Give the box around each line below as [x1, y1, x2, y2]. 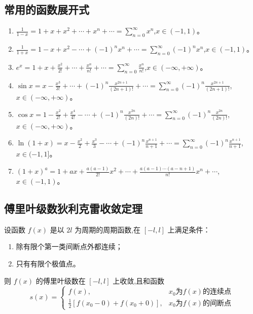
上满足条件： [167, 224, 210, 234]
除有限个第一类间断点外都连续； [16, 241, 123, 252]
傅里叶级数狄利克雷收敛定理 [4, 200, 142, 216]
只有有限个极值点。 [16, 258, 80, 268]
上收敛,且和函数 [113, 275, 165, 286]
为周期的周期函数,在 [75, 224, 141, 234]
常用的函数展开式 [4, 2, 89, 17]
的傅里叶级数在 [35, 275, 86, 286]
